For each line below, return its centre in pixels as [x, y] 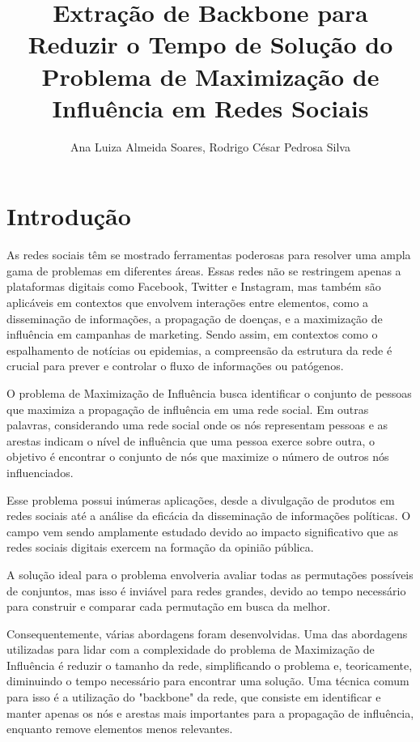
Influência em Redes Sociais [210, 107]
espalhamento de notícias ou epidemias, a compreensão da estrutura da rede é [199, 350]
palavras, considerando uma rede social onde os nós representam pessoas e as [197, 425]
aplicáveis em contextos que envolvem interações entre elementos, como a [188, 302]
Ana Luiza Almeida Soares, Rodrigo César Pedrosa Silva [210, 146]
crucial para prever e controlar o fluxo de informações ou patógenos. [175, 366]
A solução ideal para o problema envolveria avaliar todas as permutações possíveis [210, 574]
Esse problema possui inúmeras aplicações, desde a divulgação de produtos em [201, 499]
